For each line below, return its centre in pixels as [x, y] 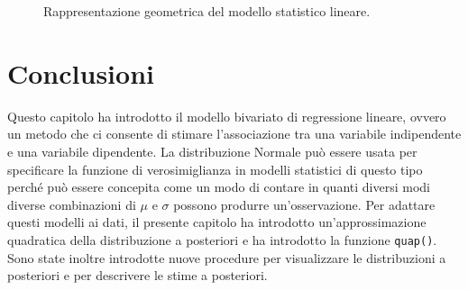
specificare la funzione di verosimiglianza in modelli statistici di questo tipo [215, 169]
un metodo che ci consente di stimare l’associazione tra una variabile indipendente [234, 134]
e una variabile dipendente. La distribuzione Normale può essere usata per [212, 151]
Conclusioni [81, 72]
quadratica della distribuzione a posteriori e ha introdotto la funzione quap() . [222, 239]
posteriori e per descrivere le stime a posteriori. [138, 275]
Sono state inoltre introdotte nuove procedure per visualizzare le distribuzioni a [227, 257]
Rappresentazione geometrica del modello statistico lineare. [207, 11]
